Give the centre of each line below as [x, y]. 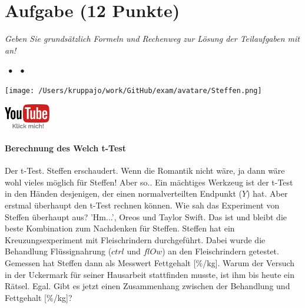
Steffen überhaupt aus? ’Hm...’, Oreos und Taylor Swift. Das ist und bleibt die [146, 216]
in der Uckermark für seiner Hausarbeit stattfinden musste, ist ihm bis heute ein [150, 274]
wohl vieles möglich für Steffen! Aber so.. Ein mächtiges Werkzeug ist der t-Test [149, 182]
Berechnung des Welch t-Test [65, 148]
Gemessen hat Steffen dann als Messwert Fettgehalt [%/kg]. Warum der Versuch [150, 262]
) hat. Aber [267, 193]
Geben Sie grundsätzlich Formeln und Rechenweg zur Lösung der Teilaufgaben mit [152, 39]
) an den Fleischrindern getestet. [221, 251]
